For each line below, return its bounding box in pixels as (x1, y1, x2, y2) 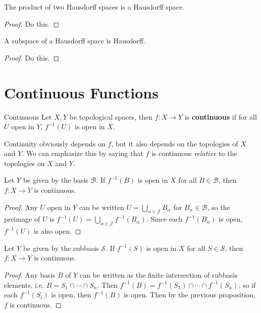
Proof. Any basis (4, 270, 56, 280)
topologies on (4, 158, 45, 168)
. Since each (146, 214, 183, 224)
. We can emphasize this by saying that (22, 148, 143, 159)
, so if (238, 279, 256, 290)
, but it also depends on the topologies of (111, 138, 238, 148)
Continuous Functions (4, 82, 159, 102)
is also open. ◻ (33, 226, 81, 236)
